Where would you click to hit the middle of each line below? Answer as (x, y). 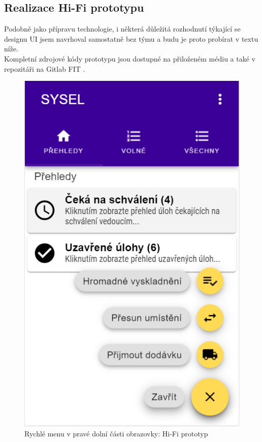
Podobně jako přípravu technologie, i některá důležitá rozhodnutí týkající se (122, 29)
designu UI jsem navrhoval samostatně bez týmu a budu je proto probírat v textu (131, 38)
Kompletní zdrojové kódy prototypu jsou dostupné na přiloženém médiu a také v (130, 58)
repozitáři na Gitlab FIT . (45, 68)
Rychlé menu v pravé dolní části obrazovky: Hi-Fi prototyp (116, 434)
